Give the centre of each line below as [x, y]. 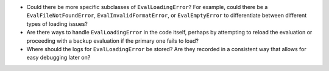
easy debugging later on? [58, 58]
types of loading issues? [57, 23]
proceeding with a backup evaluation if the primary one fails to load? [113, 41]
